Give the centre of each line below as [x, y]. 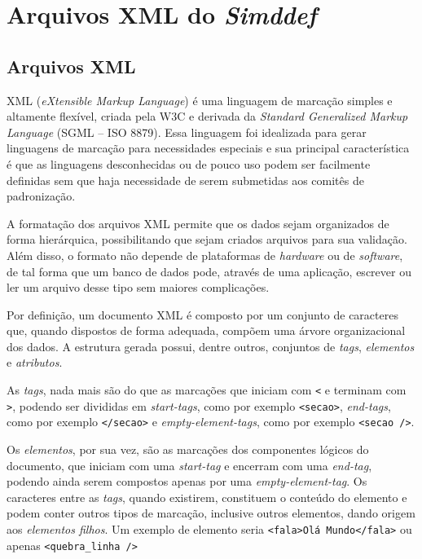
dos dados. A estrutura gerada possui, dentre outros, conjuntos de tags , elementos [211, 346]
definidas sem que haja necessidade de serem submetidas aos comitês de [185, 180]
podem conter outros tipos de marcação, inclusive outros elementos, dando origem [211, 513]
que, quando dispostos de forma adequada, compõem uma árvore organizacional [206, 330]
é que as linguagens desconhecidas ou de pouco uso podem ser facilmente [189, 163]
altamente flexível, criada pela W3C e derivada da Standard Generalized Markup [207, 116]
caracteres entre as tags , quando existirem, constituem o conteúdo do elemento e [207, 497]
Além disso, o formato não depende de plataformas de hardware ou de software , [205, 255]
